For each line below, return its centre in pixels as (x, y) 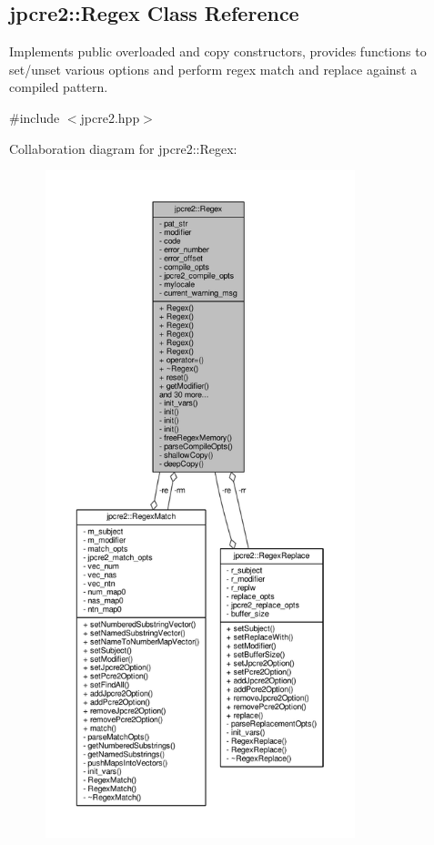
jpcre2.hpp (110, 117)
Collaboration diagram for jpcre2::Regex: (123, 148)
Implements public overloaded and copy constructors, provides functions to (218, 51)
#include (35, 117)
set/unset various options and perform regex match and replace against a (213, 69)
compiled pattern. (59, 87)
